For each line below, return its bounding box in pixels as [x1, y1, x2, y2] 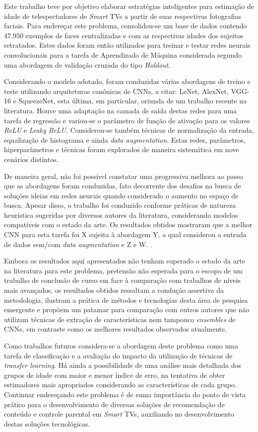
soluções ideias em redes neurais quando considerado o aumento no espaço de [4, 190, 239, 200]
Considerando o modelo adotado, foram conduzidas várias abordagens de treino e [4, 76, 251, 86]
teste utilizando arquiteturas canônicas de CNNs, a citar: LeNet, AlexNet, [4, 86, 229, 96]
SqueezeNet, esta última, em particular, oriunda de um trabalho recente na [18, 95, 247, 106]
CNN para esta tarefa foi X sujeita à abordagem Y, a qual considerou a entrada [4, 229, 247, 240]
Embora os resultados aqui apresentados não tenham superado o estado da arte [4, 256, 245, 266]
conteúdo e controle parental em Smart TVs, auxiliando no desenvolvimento [4, 409, 234, 419]
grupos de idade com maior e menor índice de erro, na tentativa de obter [4, 369, 225, 380]
